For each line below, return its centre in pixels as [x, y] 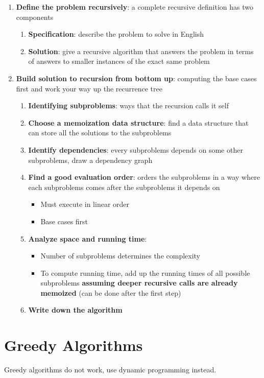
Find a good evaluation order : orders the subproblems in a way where [144, 177]
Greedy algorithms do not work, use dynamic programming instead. [110, 370]
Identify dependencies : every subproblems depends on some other [136, 149]
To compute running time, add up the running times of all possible [145, 273]
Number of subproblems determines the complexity [121, 256]
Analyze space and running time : [88, 238]
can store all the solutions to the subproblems [100, 133]
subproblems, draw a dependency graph [90, 160]
